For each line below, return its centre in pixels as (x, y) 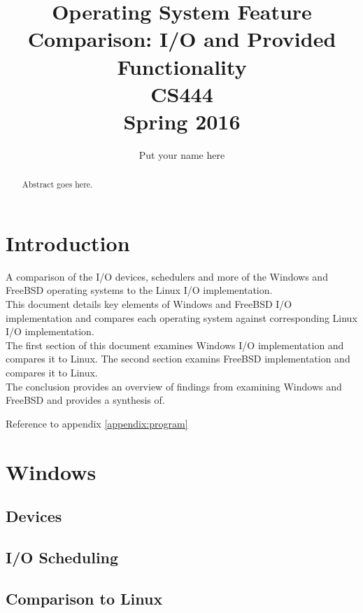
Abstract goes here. (57, 184)
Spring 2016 (182, 121)
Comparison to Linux (84, 598)
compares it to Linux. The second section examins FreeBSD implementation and (178, 359)
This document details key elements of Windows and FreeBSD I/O (149, 304)
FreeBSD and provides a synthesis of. (85, 400)
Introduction (68, 242)
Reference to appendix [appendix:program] (97, 423)
